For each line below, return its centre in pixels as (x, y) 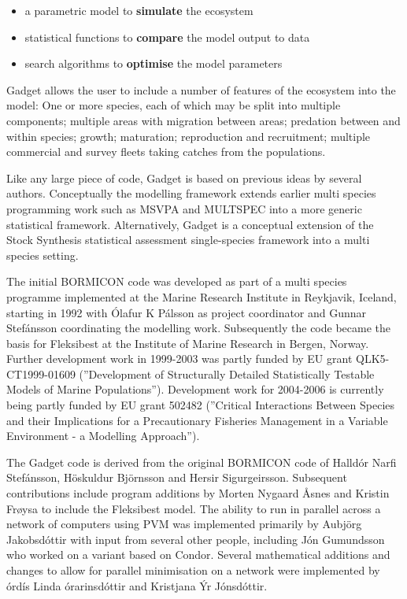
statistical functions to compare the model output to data (167, 37)
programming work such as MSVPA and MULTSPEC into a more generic (184, 208)
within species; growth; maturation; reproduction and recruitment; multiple (189, 136)
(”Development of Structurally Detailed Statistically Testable (227, 373)
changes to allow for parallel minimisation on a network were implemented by (193, 570)
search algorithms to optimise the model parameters (154, 63)
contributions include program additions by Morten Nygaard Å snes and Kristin (198, 493)
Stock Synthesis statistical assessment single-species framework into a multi (188, 240)
